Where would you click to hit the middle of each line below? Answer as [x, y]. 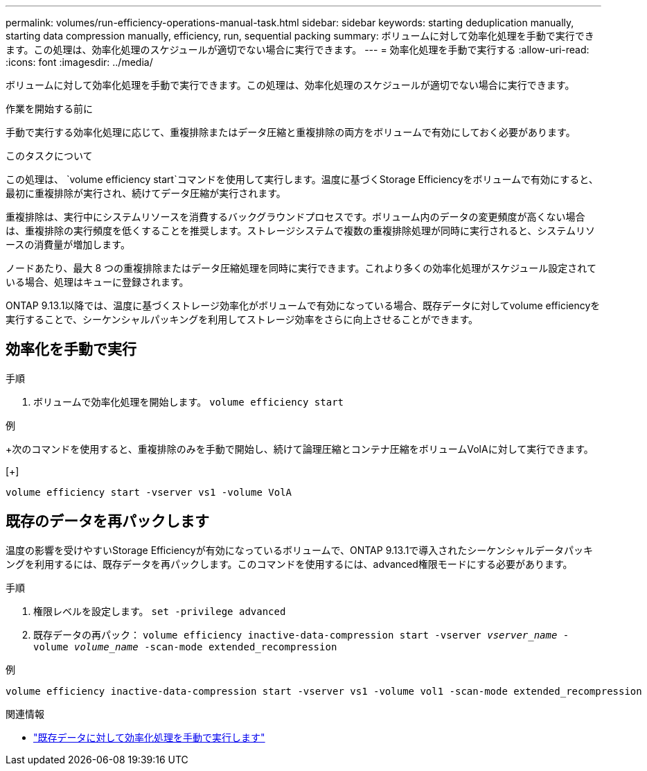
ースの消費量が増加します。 [68, 244]
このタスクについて [49, 156]
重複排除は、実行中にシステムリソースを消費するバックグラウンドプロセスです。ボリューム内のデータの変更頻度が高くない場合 [295, 217]
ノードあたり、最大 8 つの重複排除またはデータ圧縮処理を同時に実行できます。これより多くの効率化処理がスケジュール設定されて [301, 268]
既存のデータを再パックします [107, 521]
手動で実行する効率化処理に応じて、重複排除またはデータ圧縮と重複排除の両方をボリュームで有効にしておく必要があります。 [291, 132]
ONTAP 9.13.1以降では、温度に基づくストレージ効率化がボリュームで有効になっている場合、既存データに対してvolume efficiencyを [303, 305]
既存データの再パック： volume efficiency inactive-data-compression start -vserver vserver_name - [301, 634]
